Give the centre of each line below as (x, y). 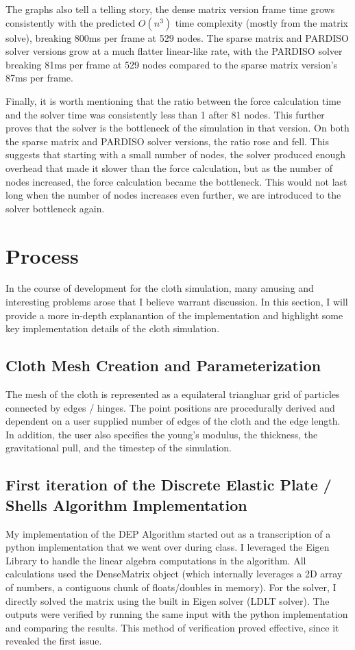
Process (42, 255)
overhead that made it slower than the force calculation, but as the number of (169, 167)
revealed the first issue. (54, 641)
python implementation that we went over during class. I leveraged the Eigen (168, 547)
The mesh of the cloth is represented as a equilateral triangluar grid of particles (173, 394)
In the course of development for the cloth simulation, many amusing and (160, 288)
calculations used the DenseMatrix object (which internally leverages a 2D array (174, 574)
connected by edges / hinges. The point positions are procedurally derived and (170, 407)
